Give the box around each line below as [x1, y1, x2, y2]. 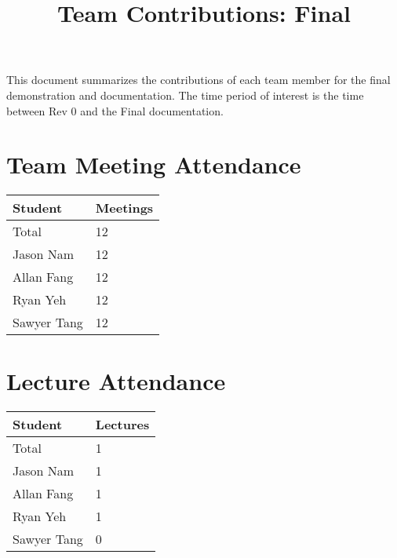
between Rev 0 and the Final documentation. [6, 102, 224, 119]
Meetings [95, 199, 154, 217]
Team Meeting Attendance [6, 148, 301, 181]
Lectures [95, 415, 150, 434]
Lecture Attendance [6, 365, 226, 397]
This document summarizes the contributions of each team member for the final [6, 71, 391, 88]
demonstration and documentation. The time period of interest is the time [6, 86, 364, 103]
